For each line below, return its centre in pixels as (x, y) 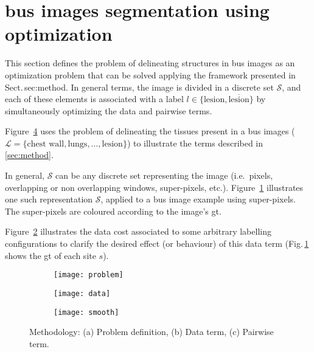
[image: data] (82, 293)
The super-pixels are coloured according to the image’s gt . (113, 211)
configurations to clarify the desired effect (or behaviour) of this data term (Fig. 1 (157, 243)
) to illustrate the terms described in (195, 143)
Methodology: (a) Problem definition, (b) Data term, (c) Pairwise (152, 332)
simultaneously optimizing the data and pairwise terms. (109, 110)
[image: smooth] (86, 312)
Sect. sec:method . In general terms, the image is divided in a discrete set (139, 87)
